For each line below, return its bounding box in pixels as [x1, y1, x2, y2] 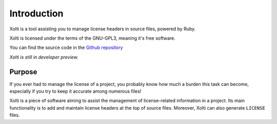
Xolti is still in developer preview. [9, 54, 79, 60]
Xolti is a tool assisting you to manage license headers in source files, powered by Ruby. [9, 26, 196, 32]
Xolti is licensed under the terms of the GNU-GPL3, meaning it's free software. [9, 35, 175, 41]
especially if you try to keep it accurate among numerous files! [9, 88, 142, 95]
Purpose [9, 67, 37, 76]
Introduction [9, 8, 64, 19]
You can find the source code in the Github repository [9, 44, 123, 51]
